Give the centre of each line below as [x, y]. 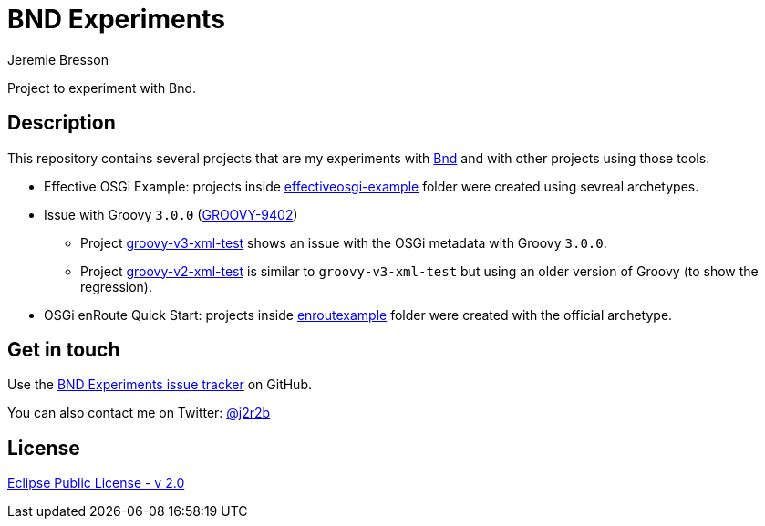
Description [62, 123]
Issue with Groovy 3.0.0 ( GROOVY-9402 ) [171, 214]
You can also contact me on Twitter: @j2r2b [139, 413]
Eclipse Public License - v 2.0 [96, 483]
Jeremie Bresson [58, 59]
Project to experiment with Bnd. [102, 88]
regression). [116, 286]
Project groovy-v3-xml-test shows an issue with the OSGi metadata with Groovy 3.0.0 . [344, 242]
